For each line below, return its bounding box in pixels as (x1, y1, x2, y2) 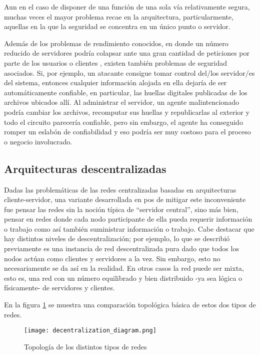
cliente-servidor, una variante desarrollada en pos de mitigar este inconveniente (4, 194, 246, 205)
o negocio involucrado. (4, 136, 72, 146)
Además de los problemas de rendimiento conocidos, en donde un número (4, 38, 228, 48)
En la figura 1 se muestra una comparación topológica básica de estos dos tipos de (4, 299, 256, 310)
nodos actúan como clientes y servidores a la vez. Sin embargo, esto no (4, 253, 220, 263)
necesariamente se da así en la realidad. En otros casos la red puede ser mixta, (4, 263, 244, 273)
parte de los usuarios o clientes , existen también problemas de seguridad (4, 57, 227, 68)
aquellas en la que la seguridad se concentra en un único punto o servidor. (4, 21, 230, 32)
